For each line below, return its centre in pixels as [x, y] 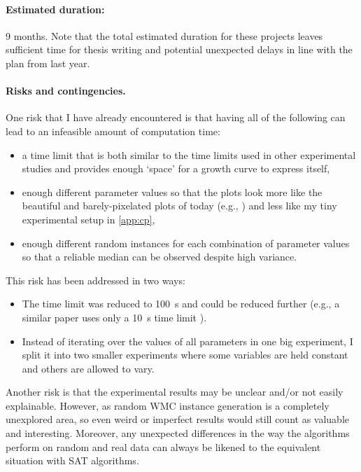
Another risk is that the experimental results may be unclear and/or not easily [175, 392]
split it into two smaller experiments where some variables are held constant [185, 355]
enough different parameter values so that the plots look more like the [172, 192]
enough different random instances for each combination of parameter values [186, 243]
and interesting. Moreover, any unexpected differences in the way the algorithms [178, 433]
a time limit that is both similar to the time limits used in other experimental [189, 154]
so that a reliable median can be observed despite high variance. [160, 257]
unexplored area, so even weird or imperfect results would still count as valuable [177, 419]
